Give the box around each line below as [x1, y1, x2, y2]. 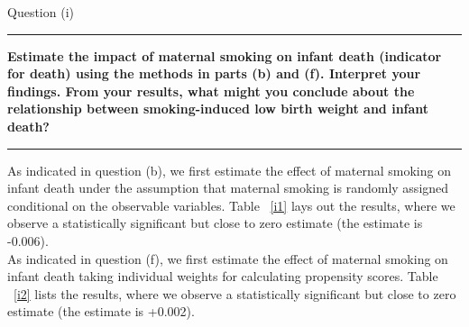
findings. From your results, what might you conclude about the [7, 81, 415, 100]
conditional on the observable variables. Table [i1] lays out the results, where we [7, 195, 455, 214]
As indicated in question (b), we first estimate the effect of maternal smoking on [7, 160, 451, 179]
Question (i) [7, 3, 74, 21]
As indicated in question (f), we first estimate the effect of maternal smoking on [7, 249, 448, 268]
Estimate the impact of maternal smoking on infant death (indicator [7, 46, 442, 65]
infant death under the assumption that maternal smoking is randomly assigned [7, 178, 449, 197]
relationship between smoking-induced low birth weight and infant [7, 99, 429, 118]
